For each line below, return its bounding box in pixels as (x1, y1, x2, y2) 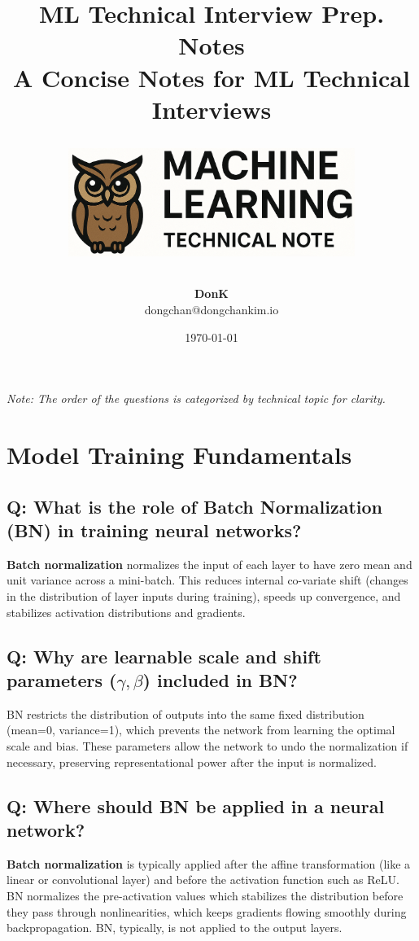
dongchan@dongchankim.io (144, 301, 279, 318)
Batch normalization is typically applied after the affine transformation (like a (7, 855, 411, 872)
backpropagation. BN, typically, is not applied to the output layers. (7, 919, 343, 936)
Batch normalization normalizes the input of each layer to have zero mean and (7, 555, 412, 572)
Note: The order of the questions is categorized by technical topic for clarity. (7, 390, 386, 407)
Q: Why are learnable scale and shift (7, 643, 321, 668)
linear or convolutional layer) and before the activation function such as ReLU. (7, 871, 399, 888)
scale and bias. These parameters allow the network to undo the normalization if (7, 737, 408, 754)
